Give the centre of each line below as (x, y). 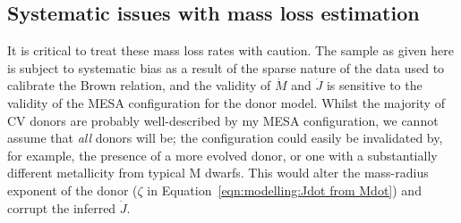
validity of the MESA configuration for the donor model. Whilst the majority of (226, 102)
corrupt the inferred (62, 207)
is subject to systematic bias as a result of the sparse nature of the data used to (226, 67)
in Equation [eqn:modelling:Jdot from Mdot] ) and (284, 190)
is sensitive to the (374, 85)
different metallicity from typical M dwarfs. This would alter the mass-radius (218, 173)
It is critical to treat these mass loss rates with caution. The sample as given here (230, 50)
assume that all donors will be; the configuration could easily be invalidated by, (225, 138)
